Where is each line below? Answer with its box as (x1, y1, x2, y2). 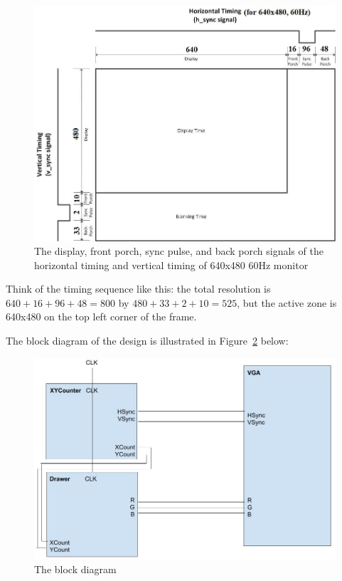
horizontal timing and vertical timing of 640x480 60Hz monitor (34, 257, 309, 272)
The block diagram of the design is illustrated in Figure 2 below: (6, 333, 289, 348)
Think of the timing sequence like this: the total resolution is (6, 281, 271, 296)
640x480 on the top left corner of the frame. (6, 309, 197, 324)
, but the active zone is (237, 295, 337, 310)
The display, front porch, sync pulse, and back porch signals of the (34, 244, 324, 258)
